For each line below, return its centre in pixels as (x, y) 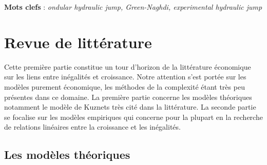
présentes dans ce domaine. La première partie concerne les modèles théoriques (128, 97)
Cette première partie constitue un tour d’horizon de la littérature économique (128, 66)
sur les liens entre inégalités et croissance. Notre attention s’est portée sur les (125, 77)
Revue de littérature (78, 42)
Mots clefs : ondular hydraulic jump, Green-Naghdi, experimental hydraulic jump (133, 7)
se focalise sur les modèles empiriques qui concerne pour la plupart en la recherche (133, 117)
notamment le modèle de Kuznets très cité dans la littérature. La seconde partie (130, 107)
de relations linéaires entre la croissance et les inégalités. (92, 127)
